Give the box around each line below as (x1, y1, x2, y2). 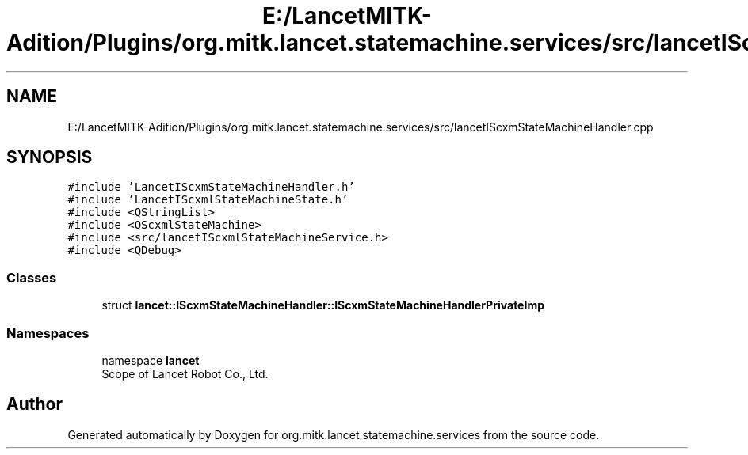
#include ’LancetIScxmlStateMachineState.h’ (67, 193, 349, 207)
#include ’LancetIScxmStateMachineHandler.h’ (67, 180, 355, 194)
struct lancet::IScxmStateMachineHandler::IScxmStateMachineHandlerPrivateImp (101, 298, 544, 313)
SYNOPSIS (6, 147, 93, 168)
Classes (6, 269, 57, 286)
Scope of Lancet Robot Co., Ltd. (101, 366, 269, 381)
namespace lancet (101, 353, 200, 367)
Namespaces (6, 324, 90, 341)
